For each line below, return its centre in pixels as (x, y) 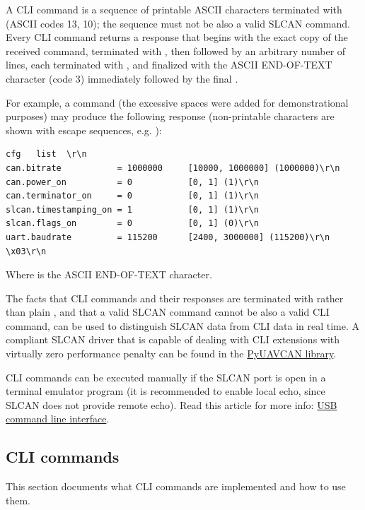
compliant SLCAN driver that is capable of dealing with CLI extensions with (173, 339)
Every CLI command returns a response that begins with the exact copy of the (177, 37)
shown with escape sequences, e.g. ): (84, 130)
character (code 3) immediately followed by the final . (122, 78)
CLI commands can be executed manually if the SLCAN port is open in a (166, 377)
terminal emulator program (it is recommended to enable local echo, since (166, 391)
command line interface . (58, 419)
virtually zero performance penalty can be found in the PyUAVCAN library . (171, 354)
